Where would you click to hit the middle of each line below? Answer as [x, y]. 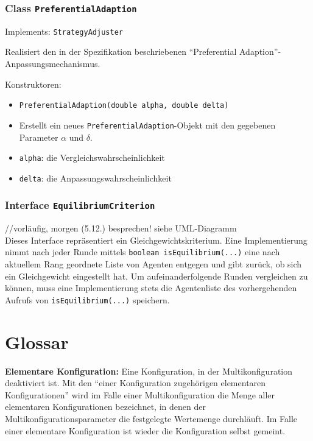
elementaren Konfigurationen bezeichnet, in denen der [105, 407]
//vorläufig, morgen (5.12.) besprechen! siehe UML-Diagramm [121, 228]
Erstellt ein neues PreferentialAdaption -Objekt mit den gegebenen [147, 125]
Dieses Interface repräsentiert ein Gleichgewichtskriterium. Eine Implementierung [156, 240]
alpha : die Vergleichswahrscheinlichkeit [92, 157]
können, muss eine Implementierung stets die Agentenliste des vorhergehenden [151, 288]
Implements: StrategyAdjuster [64, 31]
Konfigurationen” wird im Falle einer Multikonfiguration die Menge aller [140, 394]
